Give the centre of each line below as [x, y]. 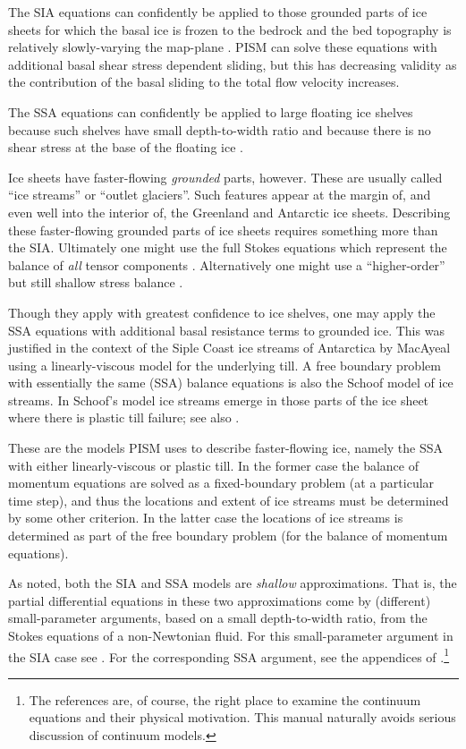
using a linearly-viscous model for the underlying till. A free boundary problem [225, 365]
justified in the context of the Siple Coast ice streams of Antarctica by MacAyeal [229, 348]
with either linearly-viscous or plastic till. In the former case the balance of [213, 465]
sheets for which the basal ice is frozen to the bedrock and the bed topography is [230, 29]
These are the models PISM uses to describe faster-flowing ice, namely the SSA [226, 448]
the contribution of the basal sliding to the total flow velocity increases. [204, 82]
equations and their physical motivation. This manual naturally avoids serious [242, 717]
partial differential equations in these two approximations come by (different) [220, 600]
